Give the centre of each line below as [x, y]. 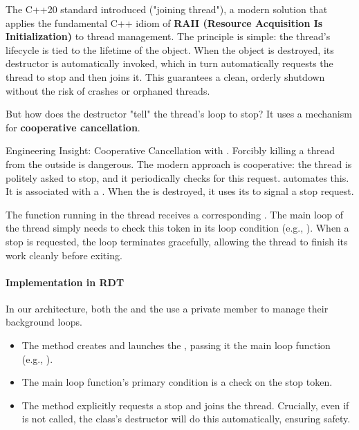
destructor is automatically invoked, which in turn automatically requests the [169, 63]
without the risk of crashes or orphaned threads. [108, 90]
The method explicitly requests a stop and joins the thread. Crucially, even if [185, 405]
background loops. [44, 322]
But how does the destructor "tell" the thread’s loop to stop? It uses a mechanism [179, 114]
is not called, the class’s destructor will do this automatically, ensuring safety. [186, 419]
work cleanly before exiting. [64, 255]
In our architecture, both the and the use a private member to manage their [167, 308]
